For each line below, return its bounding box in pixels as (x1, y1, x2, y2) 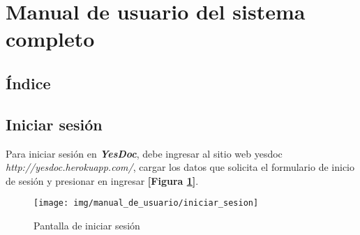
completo (6, 24, 95, 53)
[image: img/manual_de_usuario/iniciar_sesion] (33, 198, 259, 209)
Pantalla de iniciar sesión (33, 218, 140, 232)
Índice (6, 72, 51, 93)
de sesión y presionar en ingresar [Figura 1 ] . (6, 173, 199, 188)
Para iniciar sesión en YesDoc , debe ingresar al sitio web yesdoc (6, 146, 283, 160)
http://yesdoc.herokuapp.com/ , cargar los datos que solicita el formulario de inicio (6, 160, 354, 174)
